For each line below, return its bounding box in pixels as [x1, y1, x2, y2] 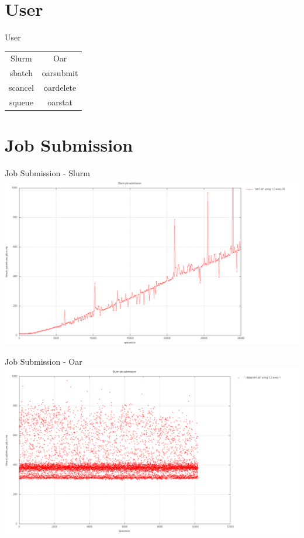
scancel [9, 81, 34, 94]
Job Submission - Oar [5, 355, 82, 367]
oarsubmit [42, 67, 78, 79]
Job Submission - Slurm [5, 167, 90, 179]
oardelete [44, 81, 77, 94]
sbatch [9, 67, 33, 79]
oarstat [47, 96, 73, 108]
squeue [9, 96, 33, 108]
